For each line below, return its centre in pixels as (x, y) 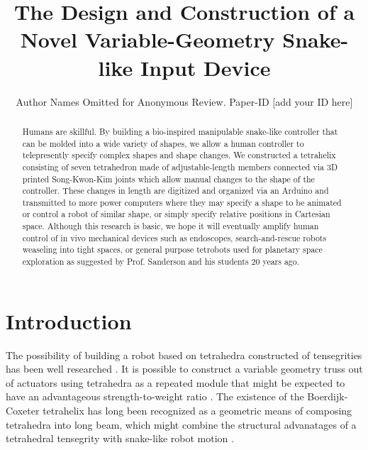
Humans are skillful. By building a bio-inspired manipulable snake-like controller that (180, 131)
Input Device (205, 67)
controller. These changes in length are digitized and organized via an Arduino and (175, 191)
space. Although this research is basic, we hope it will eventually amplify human (171, 226)
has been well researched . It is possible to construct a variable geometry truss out (184, 369)
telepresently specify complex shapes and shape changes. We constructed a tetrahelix (179, 155)
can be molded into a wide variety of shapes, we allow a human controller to (163, 143)
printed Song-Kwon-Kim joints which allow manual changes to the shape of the (168, 179)
